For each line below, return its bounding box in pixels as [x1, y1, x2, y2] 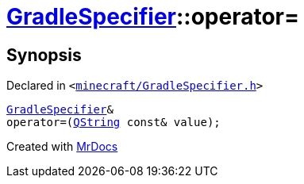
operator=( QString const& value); [6, 116, 221, 129]
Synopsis [6, 44, 82, 65]
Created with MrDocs [6, 140, 118, 154]
